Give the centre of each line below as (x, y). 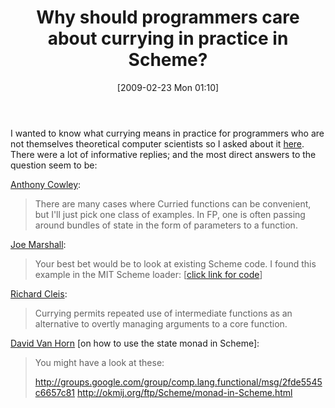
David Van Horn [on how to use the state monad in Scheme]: (135, 343)
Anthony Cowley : (46, 184)
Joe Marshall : (38, 244)
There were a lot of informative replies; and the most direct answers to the (163, 154)
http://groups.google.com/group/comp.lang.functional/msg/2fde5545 (178, 382)
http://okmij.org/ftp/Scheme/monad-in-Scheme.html (184, 392)
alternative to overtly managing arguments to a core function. (161, 323)
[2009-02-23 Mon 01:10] (168, 87)
